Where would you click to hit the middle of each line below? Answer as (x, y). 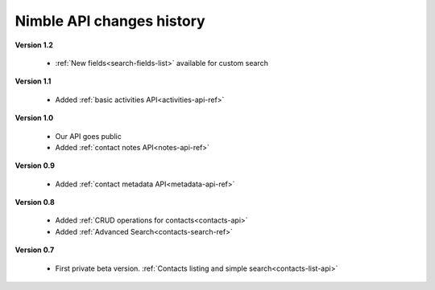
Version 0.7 (35, 250)
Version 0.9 (35, 165)
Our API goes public (89, 136)
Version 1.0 (34, 118)
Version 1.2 (34, 45)
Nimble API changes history (110, 21)
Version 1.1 (33, 81)
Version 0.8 (35, 202)
